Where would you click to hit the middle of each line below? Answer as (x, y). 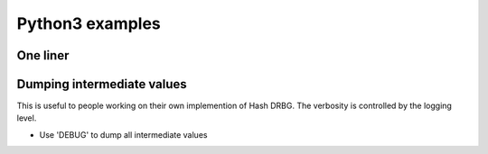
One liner (43, 55)
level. (27, 118)
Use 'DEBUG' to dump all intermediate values (123, 134)
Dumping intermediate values (102, 84)
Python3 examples (89, 23)
